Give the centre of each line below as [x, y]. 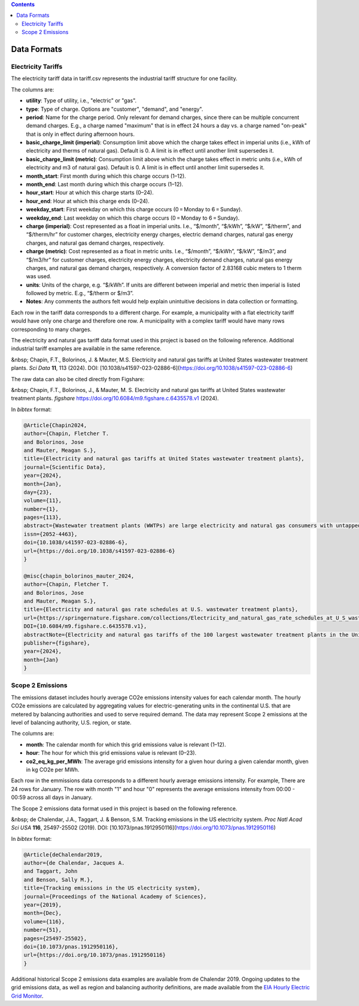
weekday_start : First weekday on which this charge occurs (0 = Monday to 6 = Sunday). [134, 209]
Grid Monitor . [27, 996]
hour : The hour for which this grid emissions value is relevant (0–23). [111, 753]
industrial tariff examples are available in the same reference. [86, 349]
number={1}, [41, 509]
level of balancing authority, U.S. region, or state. [71, 722]
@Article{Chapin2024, [55, 425]
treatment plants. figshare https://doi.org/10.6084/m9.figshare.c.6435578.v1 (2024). [115, 399]
